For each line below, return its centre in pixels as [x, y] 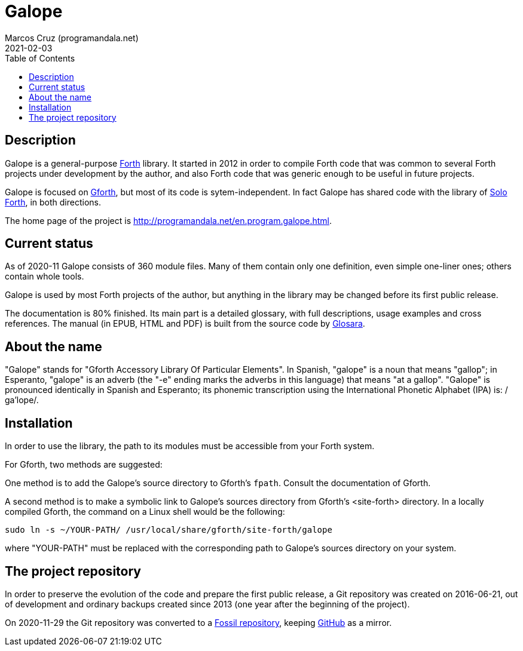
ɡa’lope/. [22, 400]
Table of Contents [40, 58]
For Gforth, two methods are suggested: [84, 465]
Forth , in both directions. [53, 202]
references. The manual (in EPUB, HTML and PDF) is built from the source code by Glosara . [185, 324]
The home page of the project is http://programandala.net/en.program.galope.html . [169, 220]
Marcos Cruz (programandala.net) [72, 38]
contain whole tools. [45, 277]
